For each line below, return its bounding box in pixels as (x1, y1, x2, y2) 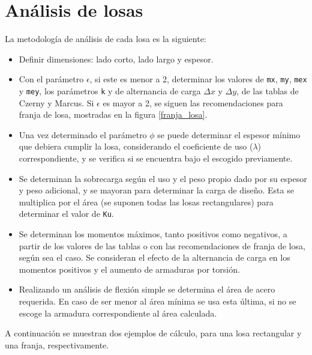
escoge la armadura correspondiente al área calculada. (19, 306, 217, 319)
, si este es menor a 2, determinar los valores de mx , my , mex (89, 73, 307, 85)
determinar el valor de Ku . (19, 207, 114, 220)
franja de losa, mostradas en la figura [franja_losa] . (19, 108, 208, 121)
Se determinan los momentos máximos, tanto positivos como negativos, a (19, 228, 287, 240)
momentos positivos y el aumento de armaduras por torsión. (19, 262, 240, 275)
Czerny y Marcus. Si (19, 96, 94, 109)
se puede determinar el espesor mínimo (157, 128, 301, 141)
